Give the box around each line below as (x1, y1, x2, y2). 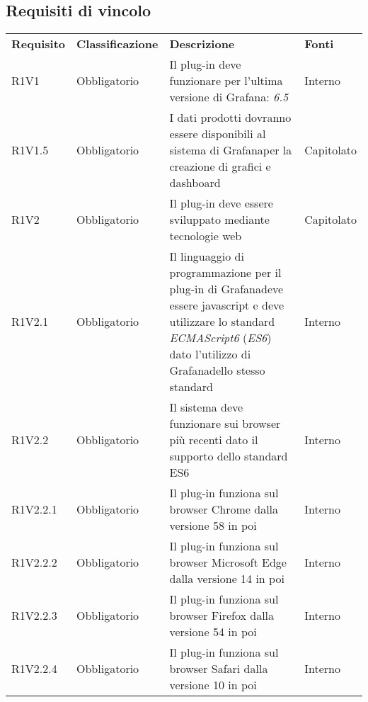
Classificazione (76, 35, 159, 52)
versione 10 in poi (169, 676, 257, 693)
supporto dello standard (169, 448, 288, 465)
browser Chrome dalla (169, 501, 279, 518)
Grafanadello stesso (169, 362, 265, 379)
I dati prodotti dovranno (169, 109, 292, 126)
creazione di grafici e (169, 158, 271, 175)
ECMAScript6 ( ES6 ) (169, 329, 272, 346)
